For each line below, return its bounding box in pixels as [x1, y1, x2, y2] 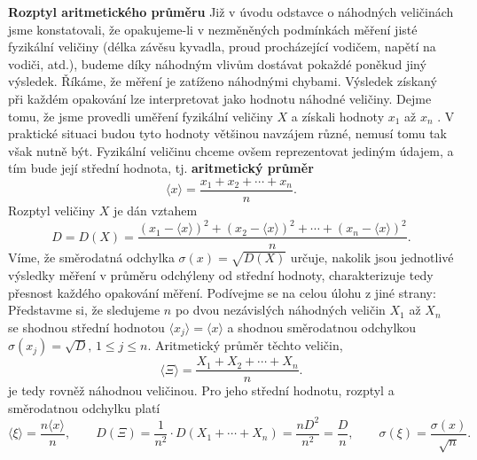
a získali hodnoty [291, 106, 385, 125]
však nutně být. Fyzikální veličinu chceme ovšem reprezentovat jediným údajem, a [8, 141, 454, 160]
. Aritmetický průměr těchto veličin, [147, 336, 343, 355]
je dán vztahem [113, 201, 198, 219]
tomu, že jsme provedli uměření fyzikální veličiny [8, 106, 273, 125]
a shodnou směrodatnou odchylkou [227, 317, 417, 336]
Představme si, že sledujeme [8, 300, 160, 319]
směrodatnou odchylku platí [8, 398, 160, 417]
